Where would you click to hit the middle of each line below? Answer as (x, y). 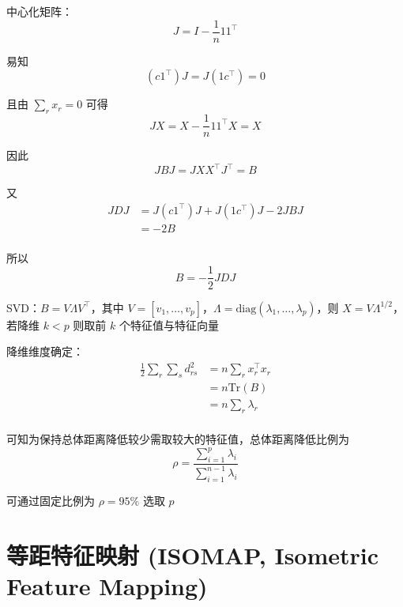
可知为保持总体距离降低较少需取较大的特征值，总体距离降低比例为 (178, 438)
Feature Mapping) (107, 585)
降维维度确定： (45, 351)
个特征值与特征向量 (169, 324)
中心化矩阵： (40, 11)
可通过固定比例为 (51, 501)
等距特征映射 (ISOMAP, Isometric (193, 554)
